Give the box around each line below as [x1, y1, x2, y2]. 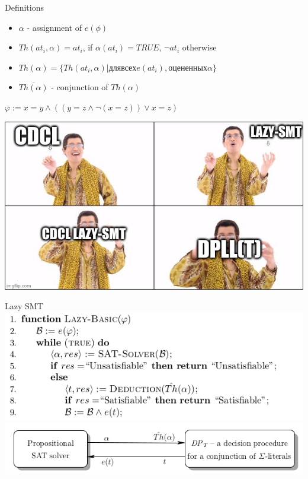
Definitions [5, 1, 44, 13]
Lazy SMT [5, 300, 43, 312]
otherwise [182, 41, 217, 53]
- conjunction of [51, 81, 108, 93]
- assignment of [27, 21, 82, 33]
